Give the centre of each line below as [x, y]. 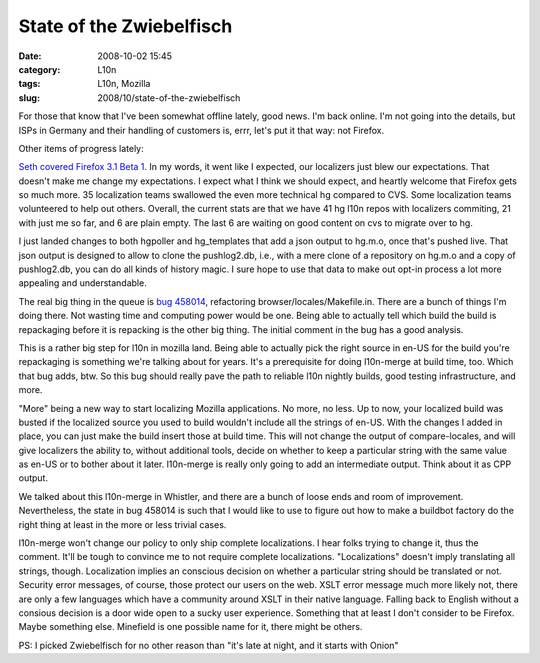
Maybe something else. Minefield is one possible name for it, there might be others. [190, 627]
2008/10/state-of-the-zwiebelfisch [169, 97]
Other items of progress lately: [81, 148]
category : [39, 69]
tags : [29, 84]
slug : [29, 97]
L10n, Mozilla [124, 84]
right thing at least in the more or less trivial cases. [122, 524]
